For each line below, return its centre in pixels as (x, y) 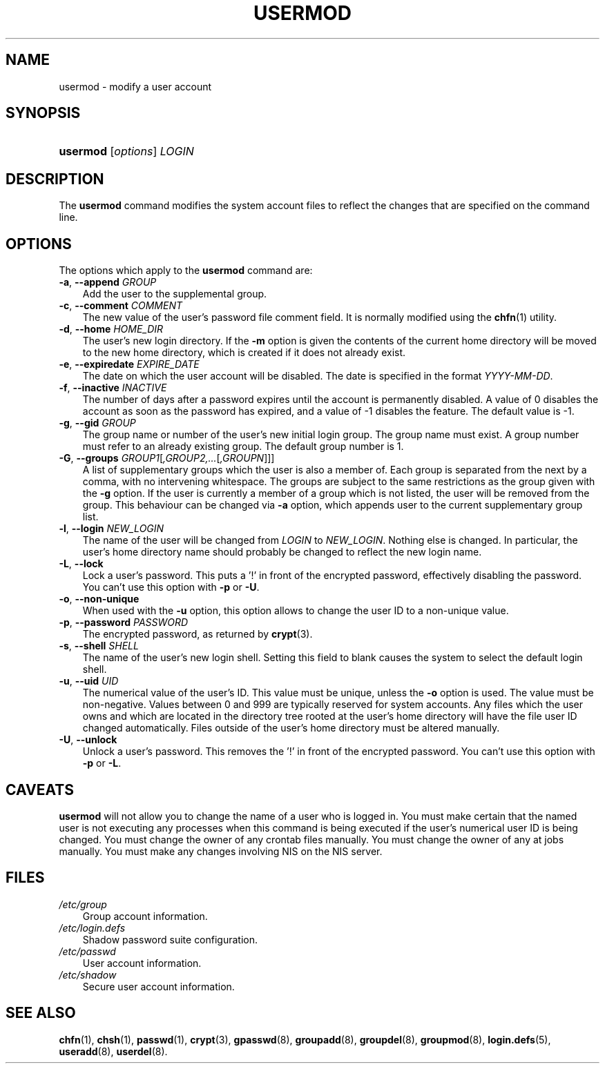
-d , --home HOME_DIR (111, 329)
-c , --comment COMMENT (121, 306)
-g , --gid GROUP (97, 423)
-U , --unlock (88, 740)
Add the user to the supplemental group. (175, 294)
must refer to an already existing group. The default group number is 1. (243, 447)
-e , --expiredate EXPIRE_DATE (129, 364)
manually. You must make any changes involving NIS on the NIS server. (221, 851)
